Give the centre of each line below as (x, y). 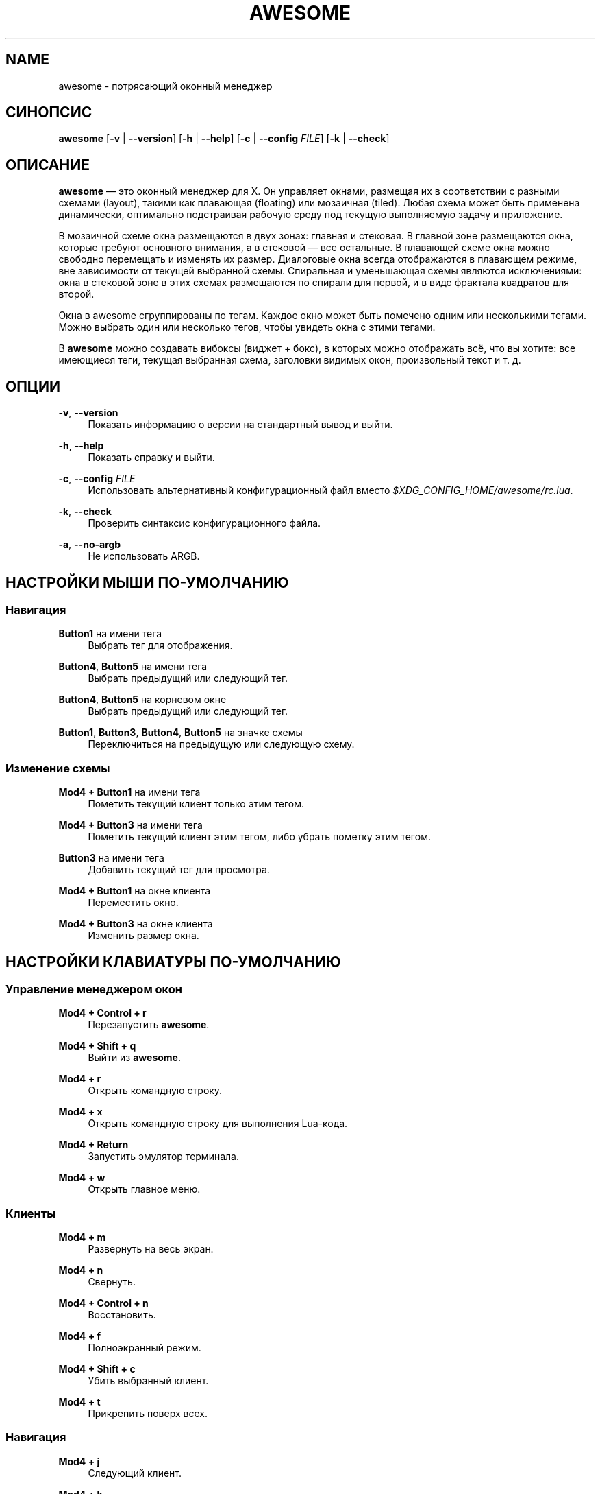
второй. (76, 294)
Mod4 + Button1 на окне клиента (135, 891)
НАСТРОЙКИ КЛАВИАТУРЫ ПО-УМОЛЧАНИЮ (173, 962)
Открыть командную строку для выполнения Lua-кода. (218, 1124)
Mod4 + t (79, 1402)
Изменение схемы (58, 768)
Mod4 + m (82, 1237)
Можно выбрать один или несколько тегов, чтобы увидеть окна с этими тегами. (247, 327)
